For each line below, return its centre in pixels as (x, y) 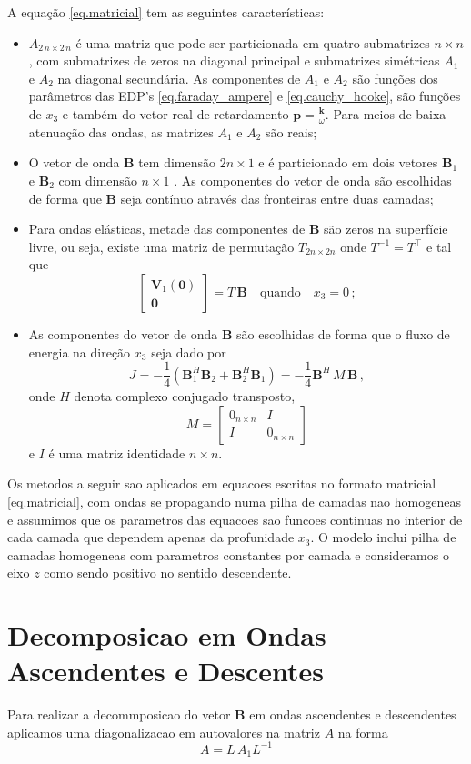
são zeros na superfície (386, 229)
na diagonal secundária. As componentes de (179, 78)
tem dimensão (177, 162)
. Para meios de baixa (386, 113)
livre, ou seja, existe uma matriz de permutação (161, 246)
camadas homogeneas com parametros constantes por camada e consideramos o (228, 554)
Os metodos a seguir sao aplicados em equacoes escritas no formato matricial (222, 483)
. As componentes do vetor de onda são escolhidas (313, 180)
